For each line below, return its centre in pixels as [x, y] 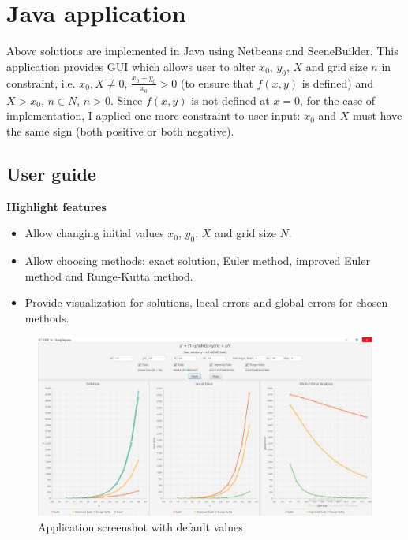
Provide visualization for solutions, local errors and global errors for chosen [206, 302]
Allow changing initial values [94, 233]
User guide [51, 173]
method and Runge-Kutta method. [109, 276]
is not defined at [230, 100]
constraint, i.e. [41, 82]
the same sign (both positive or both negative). [120, 130]
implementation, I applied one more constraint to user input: [153, 115]
